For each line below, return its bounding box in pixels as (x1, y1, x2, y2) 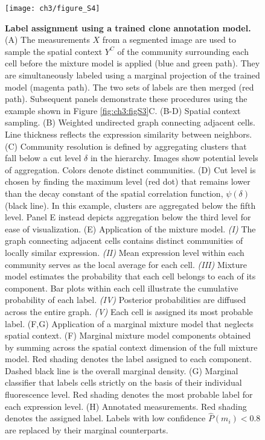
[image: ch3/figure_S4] (5, 4, 100, 13)
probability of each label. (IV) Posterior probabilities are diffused (5, 293, 246, 306)
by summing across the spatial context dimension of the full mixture (5, 340, 258, 353)
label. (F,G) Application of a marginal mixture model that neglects (5, 317, 254, 330)
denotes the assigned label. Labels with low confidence (5, 412, 206, 424)
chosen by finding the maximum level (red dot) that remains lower (5, 175, 251, 188)
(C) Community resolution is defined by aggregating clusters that (5, 139, 247, 152)
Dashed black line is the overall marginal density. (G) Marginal (5, 364, 238, 377)
